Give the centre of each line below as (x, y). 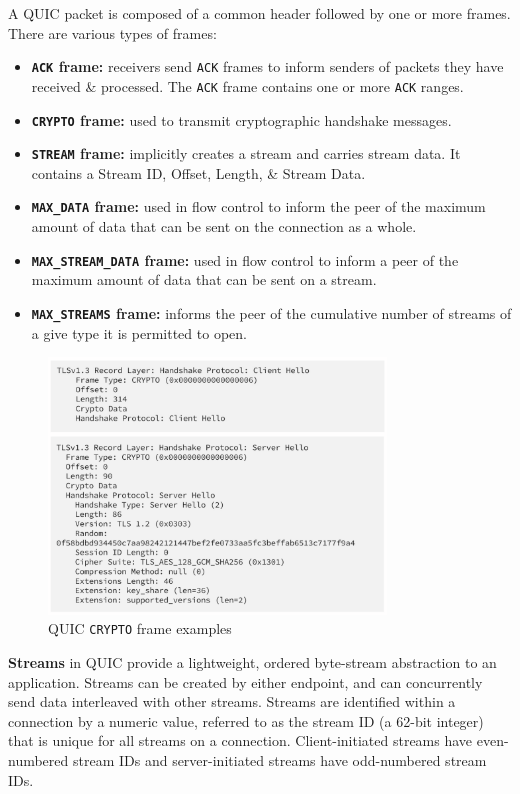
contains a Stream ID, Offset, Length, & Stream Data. (198, 172)
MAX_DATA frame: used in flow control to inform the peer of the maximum (258, 206)
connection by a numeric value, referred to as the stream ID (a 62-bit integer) (246, 720)
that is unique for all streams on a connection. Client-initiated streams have (240, 740)
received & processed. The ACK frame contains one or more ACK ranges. (247, 85)
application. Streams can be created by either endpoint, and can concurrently (245, 681)
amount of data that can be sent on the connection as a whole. (224, 226)
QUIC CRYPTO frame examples (140, 628)
